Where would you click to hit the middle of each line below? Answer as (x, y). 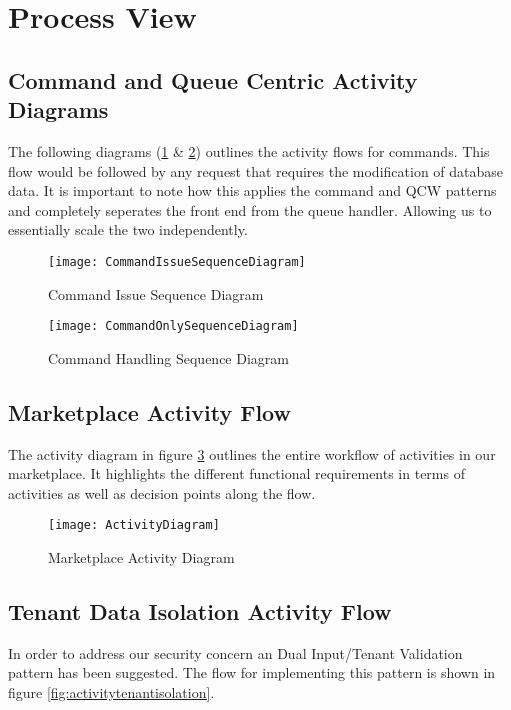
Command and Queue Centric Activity (213, 79)
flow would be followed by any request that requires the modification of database (256, 170)
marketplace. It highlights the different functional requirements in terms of (236, 473)
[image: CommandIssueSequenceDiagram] (177, 261)
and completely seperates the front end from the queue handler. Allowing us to (250, 209)
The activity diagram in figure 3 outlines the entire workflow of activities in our (252, 453)
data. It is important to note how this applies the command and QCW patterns (252, 190)
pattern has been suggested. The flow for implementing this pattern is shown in (252, 672)
